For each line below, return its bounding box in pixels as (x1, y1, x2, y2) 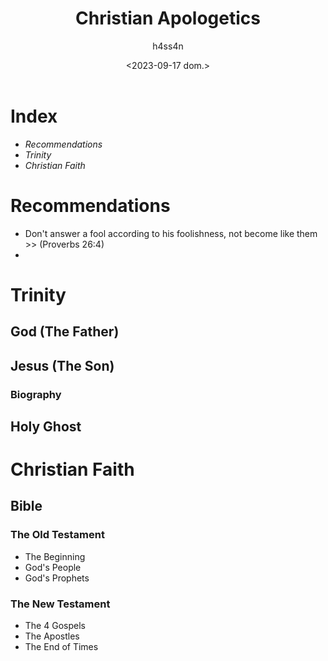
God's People (24, 561, 82, 573)
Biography (10, 387, 62, 401)
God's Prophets (24, 572, 90, 584)
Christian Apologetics (75, 7, 261, 30)
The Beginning (24, 550, 86, 562)
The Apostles (24, 630, 80, 642)
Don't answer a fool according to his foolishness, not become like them (24, 227, 318, 239)
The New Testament (10, 597, 111, 611)
